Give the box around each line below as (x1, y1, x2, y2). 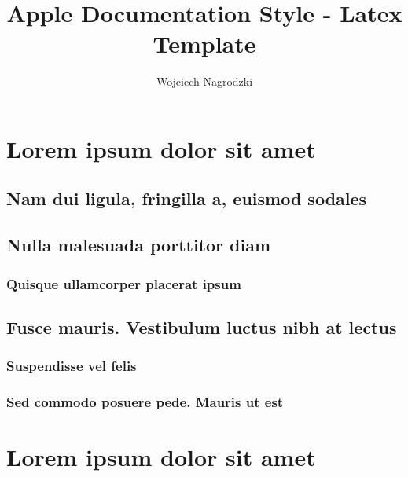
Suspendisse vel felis (6, 356, 137, 376)
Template (153, 28, 256, 60)
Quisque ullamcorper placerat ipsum (6, 273, 241, 293)
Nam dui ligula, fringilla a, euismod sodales (6, 186, 367, 211)
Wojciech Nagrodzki (156, 73, 253, 90)
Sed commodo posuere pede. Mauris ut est (6, 392, 284, 412)
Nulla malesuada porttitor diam (6, 233, 271, 257)
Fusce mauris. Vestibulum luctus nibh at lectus (6, 314, 397, 339)
